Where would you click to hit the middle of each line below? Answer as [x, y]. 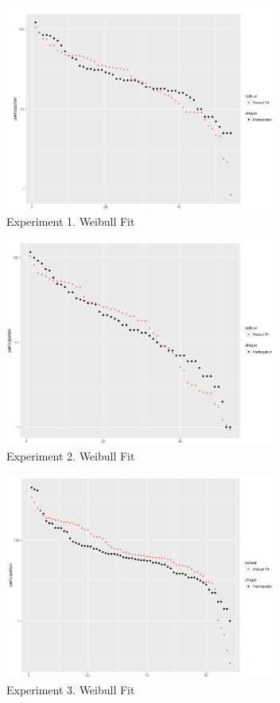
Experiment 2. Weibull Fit [71, 455]
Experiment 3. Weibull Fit [71, 689]
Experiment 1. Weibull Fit [71, 221]
